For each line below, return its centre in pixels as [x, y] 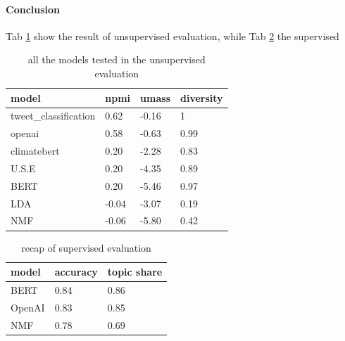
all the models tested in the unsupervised [117, 59]
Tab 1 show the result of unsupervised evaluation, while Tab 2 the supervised [172, 36]
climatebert [35, 151]
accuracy [76, 272]
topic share [135, 272]
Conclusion [33, 9]
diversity [202, 97]
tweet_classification [53, 116]
